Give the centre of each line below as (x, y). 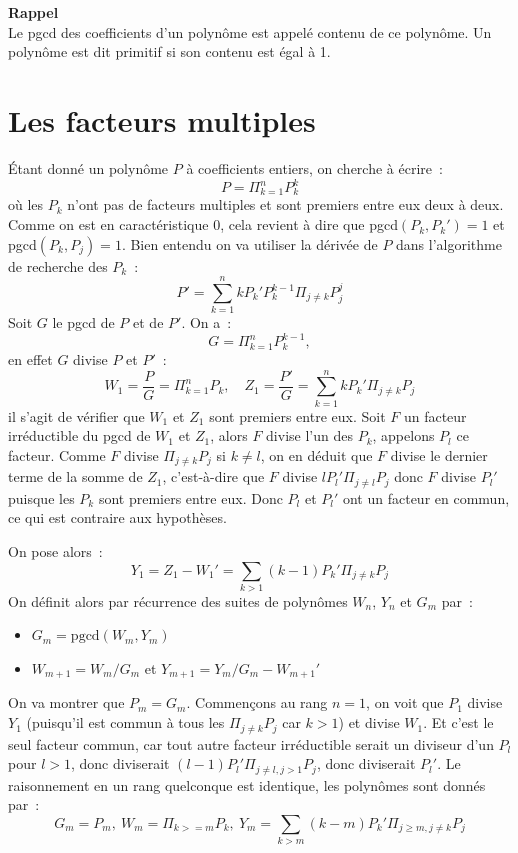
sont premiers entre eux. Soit (297, 415)
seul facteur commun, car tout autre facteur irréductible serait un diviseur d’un (251, 743)
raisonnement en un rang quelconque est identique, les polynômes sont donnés (247, 784)
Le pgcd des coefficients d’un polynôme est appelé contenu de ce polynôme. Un (250, 31)
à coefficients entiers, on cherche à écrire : (314, 167)
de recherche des (58, 265)
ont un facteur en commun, (426, 497)
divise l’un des (309, 435)
